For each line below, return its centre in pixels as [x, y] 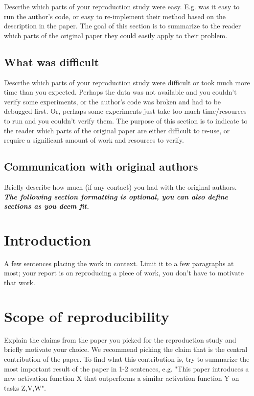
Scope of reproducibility [87, 316]
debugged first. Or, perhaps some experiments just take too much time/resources [125, 111]
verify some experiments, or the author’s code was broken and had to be [113, 101]
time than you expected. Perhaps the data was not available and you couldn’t [120, 92]
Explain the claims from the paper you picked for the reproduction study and [120, 339]
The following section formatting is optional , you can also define [116, 196]
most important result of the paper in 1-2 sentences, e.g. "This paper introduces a [127, 368]
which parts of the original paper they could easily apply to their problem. [116, 35]
